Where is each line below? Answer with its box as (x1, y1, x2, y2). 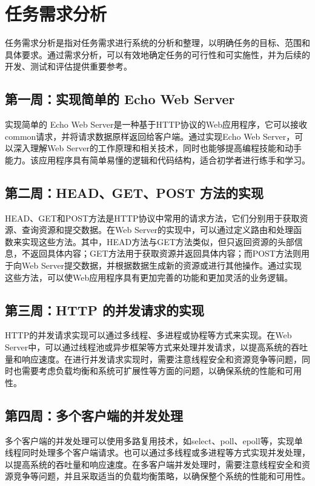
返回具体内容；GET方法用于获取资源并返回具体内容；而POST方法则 (30, 247, 301, 260)
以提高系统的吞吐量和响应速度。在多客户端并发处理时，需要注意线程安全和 (5, 458, 302, 470)
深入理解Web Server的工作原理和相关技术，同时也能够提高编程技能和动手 (13, 142, 302, 154)
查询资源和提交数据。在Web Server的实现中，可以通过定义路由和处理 (21, 223, 294, 236)
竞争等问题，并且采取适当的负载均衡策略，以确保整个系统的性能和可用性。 (13, 470, 310, 482)
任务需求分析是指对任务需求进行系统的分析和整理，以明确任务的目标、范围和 (5, 36, 310, 49)
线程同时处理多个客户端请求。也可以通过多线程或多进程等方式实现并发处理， (5, 446, 310, 459)
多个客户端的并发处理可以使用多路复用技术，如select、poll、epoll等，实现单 (5, 434, 303, 447)
